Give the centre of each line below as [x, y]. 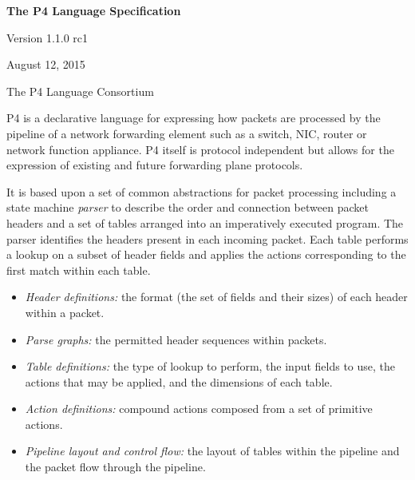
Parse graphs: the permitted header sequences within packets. [176, 339]
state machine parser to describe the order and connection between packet [188, 207]
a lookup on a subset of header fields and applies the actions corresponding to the [206, 254]
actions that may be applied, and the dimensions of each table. [179, 381]
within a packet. [65, 312]
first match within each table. [79, 270]
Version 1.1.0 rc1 [47, 37]
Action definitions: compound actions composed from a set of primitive [199, 409]
